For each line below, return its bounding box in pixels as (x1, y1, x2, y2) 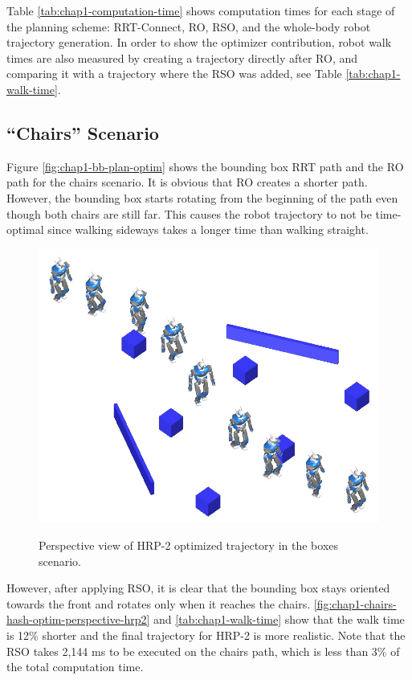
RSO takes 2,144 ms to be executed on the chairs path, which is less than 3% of (6, 642, 400, 659)
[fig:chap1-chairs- (313, 595, 397, 612)
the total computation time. (6, 658, 144, 675)
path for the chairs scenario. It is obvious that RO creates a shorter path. (6, 174, 368, 190)
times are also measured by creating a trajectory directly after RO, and (6, 49, 358, 66)
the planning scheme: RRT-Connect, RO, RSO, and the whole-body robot (6, 18, 371, 35)
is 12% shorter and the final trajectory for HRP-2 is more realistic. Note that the (6, 626, 406, 643)
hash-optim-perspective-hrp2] (6, 611, 150, 628)
